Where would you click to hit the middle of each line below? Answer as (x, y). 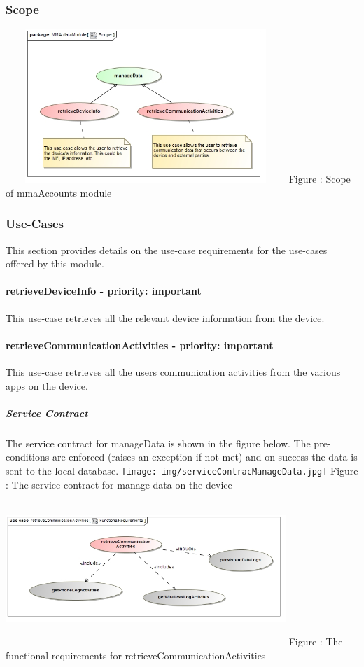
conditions (28, 457)
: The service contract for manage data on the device (119, 484)
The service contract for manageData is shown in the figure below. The (158, 443)
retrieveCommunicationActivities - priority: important (140, 345)
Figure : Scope (320, 179)
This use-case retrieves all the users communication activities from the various (173, 372)
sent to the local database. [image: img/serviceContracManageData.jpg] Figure (182, 470)
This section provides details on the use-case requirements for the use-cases (167, 250)
